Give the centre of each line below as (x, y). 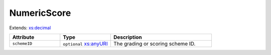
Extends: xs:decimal (30, 28)
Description (128, 37)
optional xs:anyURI (85, 44)
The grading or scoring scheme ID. (154, 44)
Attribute (23, 37)
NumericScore (40, 13)
